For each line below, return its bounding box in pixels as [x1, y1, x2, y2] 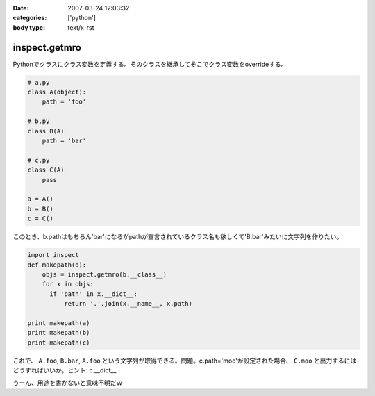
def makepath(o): [27, 261, 87, 269]
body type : [12, 23, 45, 31]
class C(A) [27, 166, 65, 174]
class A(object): [27, 88, 87, 97]
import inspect [27, 251, 79, 259]
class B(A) [27, 127, 65, 135]
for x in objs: [42, 280, 94, 288]
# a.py [27, 79, 50, 86]
